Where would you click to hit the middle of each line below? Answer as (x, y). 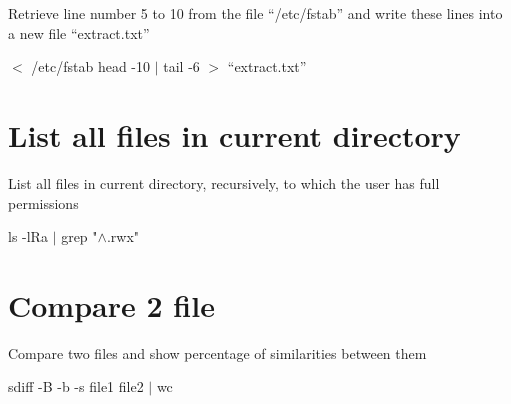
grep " (79, 236)
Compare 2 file (111, 304)
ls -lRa (28, 236)
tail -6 (181, 66)
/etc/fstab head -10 (90, 66)
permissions (43, 202)
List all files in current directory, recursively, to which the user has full (224, 182)
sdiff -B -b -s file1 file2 (76, 386)
